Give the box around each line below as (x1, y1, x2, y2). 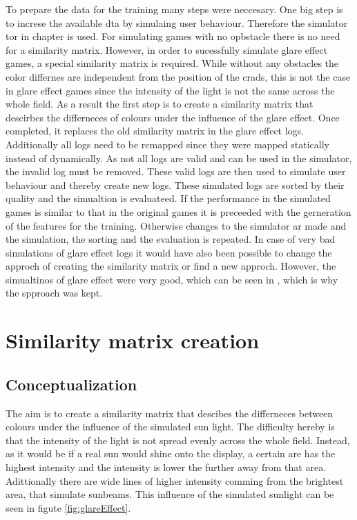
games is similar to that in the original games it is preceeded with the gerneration (6, 204, 351, 219)
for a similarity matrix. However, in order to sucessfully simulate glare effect (6, 42, 328, 57)
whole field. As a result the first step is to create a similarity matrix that (6, 97, 313, 111)
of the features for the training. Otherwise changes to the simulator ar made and (6, 218, 347, 232)
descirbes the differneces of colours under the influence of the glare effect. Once (6, 110, 340, 124)
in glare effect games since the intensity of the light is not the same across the (6, 83, 335, 97)
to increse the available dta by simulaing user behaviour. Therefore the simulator (6, 15, 348, 30)
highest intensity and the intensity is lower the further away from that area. (6, 460, 327, 474)
